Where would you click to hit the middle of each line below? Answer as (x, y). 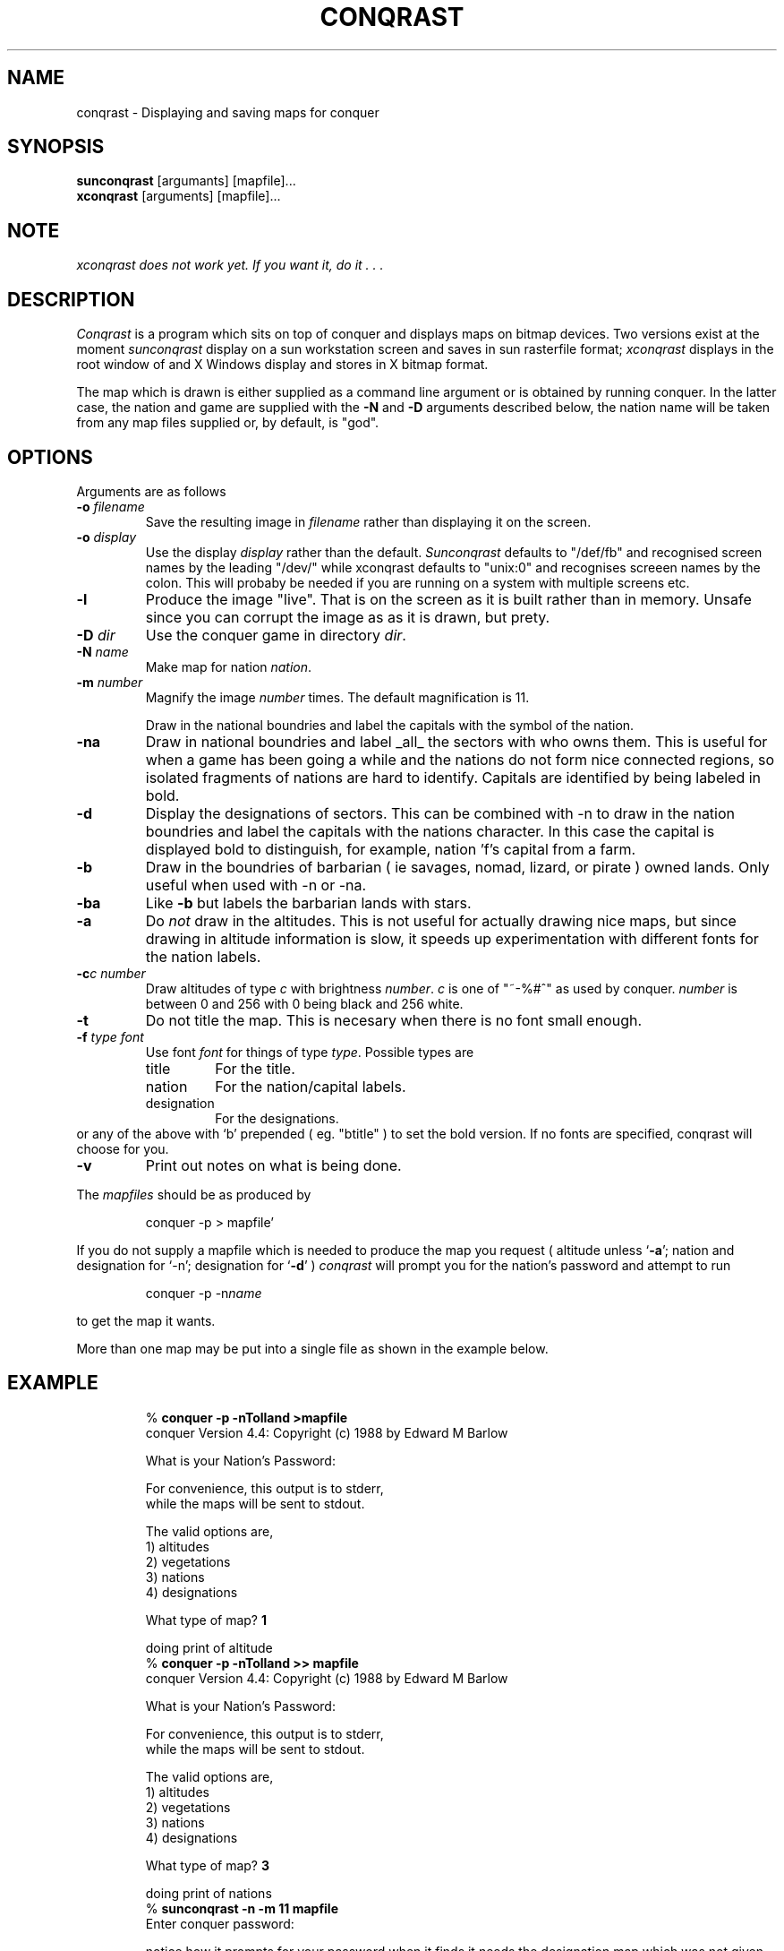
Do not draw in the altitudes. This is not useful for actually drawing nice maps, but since (441, 920)
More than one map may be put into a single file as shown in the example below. (312, 1348)
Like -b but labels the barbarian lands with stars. (308, 902)
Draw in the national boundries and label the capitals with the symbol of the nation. (390, 725)
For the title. (255, 1068)
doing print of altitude (209, 1647)
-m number (110, 682)
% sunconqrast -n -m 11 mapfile (242, 1908)
